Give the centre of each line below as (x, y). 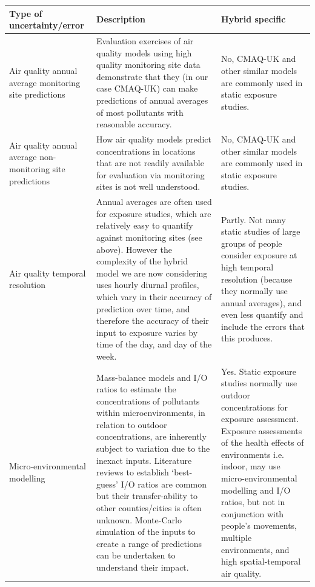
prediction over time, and (143, 308)
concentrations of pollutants (148, 401)
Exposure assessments (262, 430)
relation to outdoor (132, 424)
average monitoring (45, 82)
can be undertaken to (136, 555)
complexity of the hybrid (142, 261)
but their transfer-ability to (147, 496)
